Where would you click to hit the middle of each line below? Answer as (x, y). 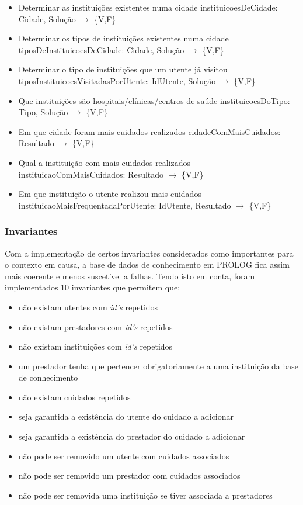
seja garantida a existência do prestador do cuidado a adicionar (132, 436)
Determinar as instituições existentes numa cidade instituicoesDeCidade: (148, 7)
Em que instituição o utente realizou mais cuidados (110, 194)
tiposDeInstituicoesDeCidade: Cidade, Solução (101, 49)
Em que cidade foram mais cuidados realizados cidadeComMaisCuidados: (149, 131)
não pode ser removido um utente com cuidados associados (124, 456)
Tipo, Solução (43, 112)
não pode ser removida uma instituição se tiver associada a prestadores (145, 495)
